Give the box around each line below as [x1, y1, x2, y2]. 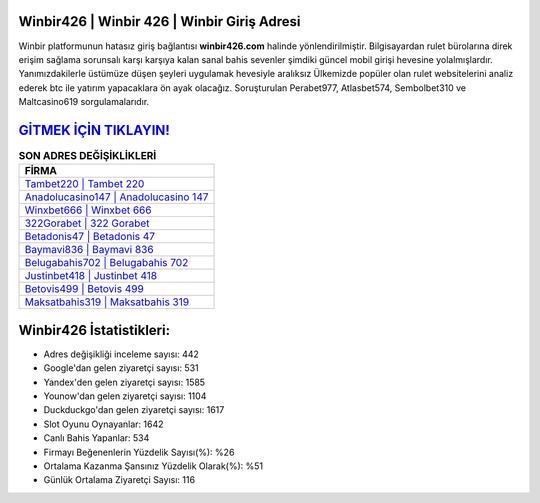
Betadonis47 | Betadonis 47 [24, 230, 155, 244]
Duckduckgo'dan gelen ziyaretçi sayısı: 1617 [43, 404, 225, 416]
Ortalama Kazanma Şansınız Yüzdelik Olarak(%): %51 [43, 460, 264, 472]
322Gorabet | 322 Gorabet [24, 216, 150, 230]
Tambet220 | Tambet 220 [24, 177, 145, 191]
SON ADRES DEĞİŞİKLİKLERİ [18, 149, 157, 163]
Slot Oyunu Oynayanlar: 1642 [43, 418, 164, 430]
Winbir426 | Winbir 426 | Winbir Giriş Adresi [18, 13, 301, 30]
